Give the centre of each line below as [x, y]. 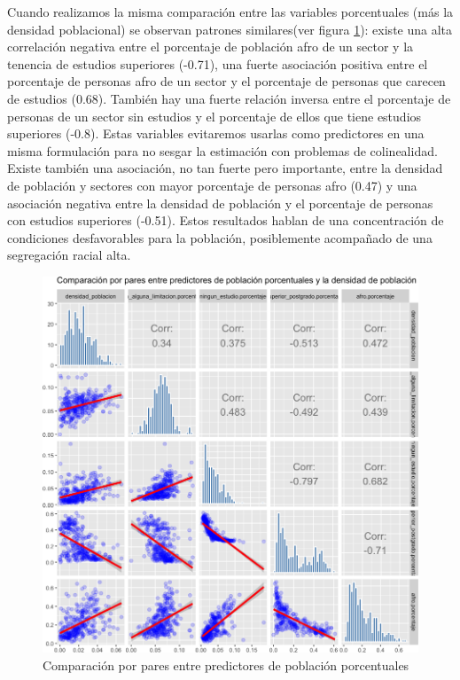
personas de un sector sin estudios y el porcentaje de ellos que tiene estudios [214, 116]
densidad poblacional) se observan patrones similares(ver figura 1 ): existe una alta [230, 29]
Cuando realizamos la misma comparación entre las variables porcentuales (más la [230, 12]
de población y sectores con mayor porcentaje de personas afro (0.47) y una [212, 185]
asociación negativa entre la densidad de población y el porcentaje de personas [220, 203]
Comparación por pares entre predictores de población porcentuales [226, 664]
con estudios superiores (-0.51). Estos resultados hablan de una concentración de [226, 220]
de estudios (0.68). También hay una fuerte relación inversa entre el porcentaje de [229, 98]
